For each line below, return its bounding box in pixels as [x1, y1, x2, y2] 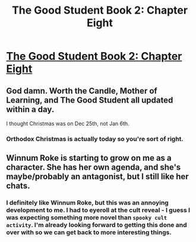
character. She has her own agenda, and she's [6, 163, 181, 173]
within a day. [6, 104, 55, 114]
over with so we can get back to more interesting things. [6, 228, 172, 237]
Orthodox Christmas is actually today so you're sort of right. [6, 135, 184, 143]
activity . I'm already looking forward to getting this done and [6, 221, 187, 229]
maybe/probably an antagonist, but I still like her [6, 171, 189, 181]
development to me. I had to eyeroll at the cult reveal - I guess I [6, 206, 191, 214]
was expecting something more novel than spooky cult [6, 214, 167, 222]
